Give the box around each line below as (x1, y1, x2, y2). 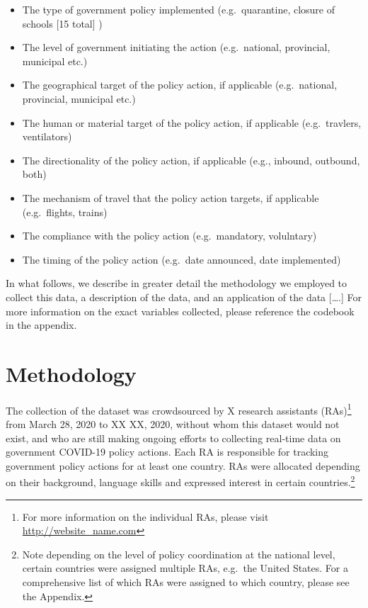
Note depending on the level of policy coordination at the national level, (22, 546, 335, 561)
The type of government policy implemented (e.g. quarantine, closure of (22, 2, 335, 16)
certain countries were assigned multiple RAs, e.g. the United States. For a (22, 561, 348, 575)
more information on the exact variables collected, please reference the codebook (6, 303, 355, 318)
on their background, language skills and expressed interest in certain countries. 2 (6, 473, 355, 490)
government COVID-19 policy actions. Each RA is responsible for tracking (6, 444, 329, 459)
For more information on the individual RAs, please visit (22, 509, 269, 524)
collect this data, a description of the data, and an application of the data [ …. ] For (6, 289, 362, 304)
